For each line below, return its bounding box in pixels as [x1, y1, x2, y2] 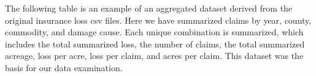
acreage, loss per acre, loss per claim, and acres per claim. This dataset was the [5, 49, 304, 62]
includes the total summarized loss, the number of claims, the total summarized [5, 37, 305, 50]
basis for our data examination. [5, 61, 123, 74]
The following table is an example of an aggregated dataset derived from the [5, 2, 293, 14]
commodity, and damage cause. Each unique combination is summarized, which [5, 26, 304, 38]
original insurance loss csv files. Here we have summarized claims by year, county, [5, 13, 312, 26]
